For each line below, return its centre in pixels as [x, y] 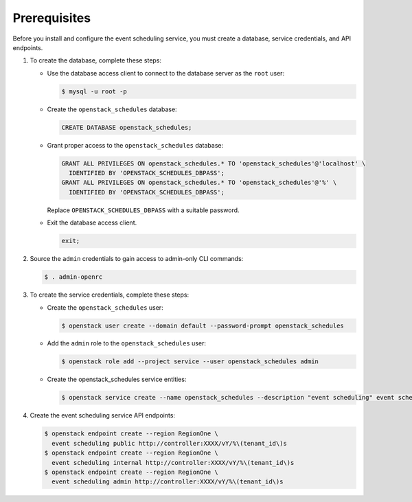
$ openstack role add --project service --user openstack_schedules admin [190, 362]
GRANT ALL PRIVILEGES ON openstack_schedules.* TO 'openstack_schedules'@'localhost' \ [214, 163]
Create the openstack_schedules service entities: [117, 379]
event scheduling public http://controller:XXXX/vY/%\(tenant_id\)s [170, 443]
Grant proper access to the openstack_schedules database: [135, 145]
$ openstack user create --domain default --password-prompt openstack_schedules [203, 326]
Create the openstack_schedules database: [112, 109]
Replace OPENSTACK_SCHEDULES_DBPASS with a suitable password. [143, 210]
